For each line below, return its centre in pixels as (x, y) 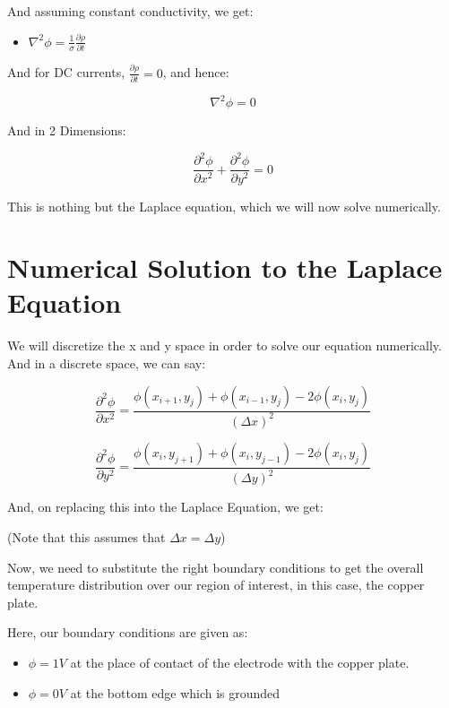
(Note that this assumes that (86, 536)
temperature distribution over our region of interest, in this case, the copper (216, 585)
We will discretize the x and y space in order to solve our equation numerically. (224, 345)
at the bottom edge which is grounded (175, 692)
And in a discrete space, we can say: (107, 363)
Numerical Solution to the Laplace (225, 268)
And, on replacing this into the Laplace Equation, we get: (165, 507)
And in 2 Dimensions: (67, 130)
